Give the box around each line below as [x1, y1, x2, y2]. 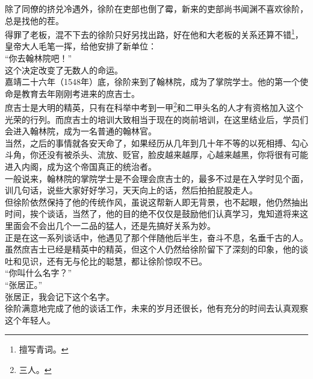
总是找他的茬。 [5, 14, 64, 27]
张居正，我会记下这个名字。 [5, 290, 114, 302]
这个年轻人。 [5, 313, 55, 326]
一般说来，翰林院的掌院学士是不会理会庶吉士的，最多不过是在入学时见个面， [5, 172, 308, 184]
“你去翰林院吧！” [5, 52, 72, 64]
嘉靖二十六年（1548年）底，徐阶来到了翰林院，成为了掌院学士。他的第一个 [5, 75, 300, 88]
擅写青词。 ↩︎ [19, 343, 69, 356]
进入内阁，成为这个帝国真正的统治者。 [5, 160, 156, 173]
